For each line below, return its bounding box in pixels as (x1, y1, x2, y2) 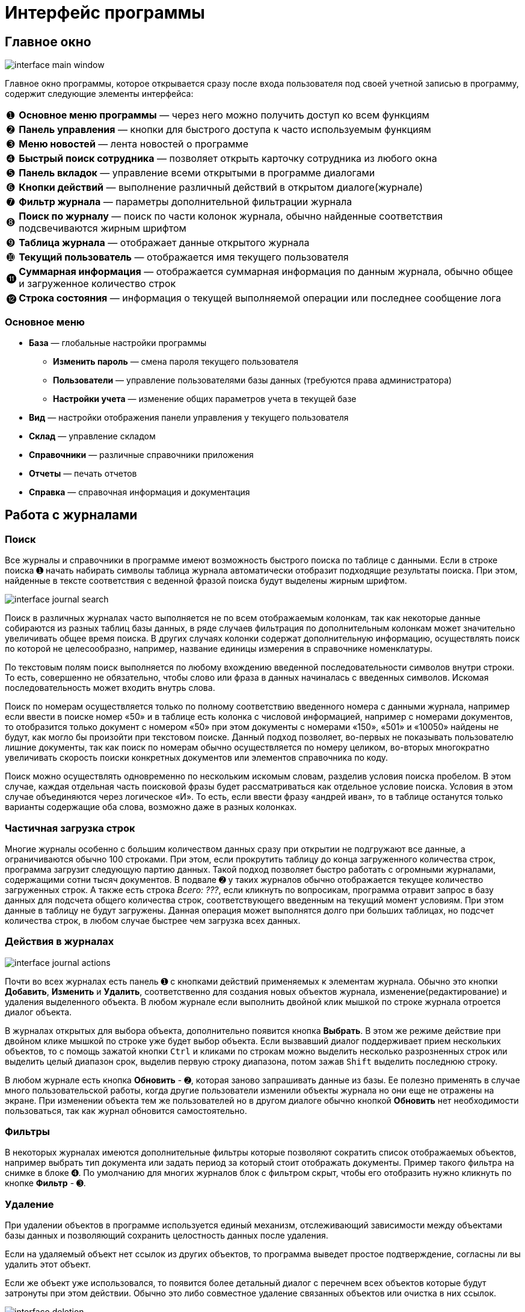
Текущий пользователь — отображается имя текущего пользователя (19, 251, 349, 264)
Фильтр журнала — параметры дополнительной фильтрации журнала (19, 196, 352, 208)
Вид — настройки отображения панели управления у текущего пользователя (29, 412, 349, 422)
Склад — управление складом (29, 430, 156, 441)
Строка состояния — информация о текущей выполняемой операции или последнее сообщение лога (19, 292, 502, 305)
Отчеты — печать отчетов (29, 468, 137, 478)
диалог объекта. (5, 1006, 72, 1017)
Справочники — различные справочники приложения (29, 449, 254, 460)
